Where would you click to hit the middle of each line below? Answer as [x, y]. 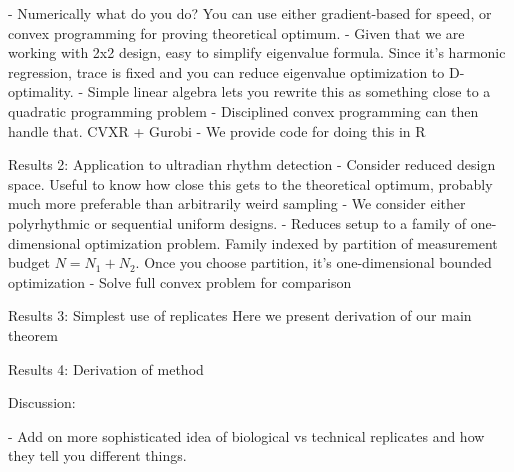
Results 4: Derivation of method [106, 368]
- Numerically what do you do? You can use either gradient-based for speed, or [250, 13]
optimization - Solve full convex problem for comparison [180, 281]
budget [29, 262]
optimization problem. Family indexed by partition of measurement [291, 242]
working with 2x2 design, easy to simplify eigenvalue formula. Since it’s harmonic [257, 52]
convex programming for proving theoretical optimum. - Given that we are [236, 32]
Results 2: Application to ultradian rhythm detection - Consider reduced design [252, 164]
